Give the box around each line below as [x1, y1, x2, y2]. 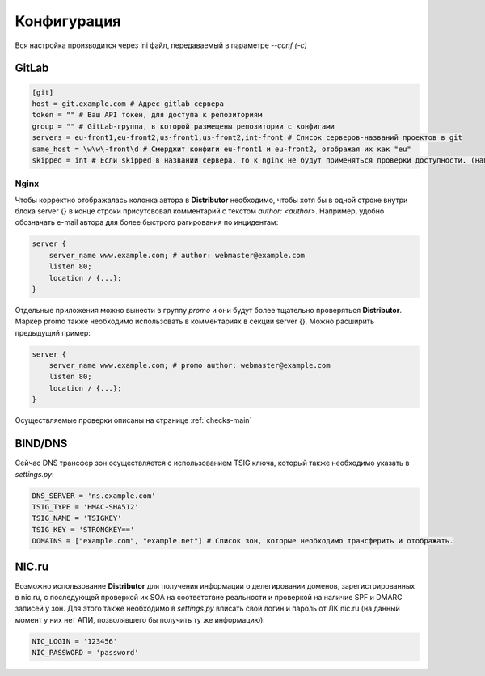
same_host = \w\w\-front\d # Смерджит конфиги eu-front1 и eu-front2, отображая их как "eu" [32, 144, 411, 154]
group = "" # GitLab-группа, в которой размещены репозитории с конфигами [32, 121, 335, 131]
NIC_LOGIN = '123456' [32, 636, 118, 646]
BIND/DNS [15, 437, 68, 450]
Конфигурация [15, 12, 121, 30]
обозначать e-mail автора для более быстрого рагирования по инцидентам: [15, 218, 279, 227]
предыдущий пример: [15, 327, 91, 337]
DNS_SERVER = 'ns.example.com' [32, 491, 157, 501]
